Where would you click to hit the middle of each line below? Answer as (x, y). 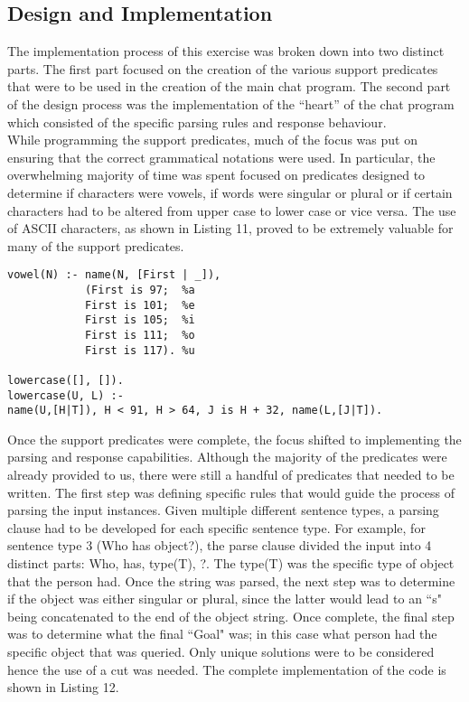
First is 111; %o (140, 335)
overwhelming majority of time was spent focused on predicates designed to (216, 175)
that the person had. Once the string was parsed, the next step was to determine (231, 580)
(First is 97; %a (140, 290)
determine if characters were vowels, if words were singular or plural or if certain (230, 192)
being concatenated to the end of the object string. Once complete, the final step (231, 616)
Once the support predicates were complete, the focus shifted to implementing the (234, 439)
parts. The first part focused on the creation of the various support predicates (223, 68)
